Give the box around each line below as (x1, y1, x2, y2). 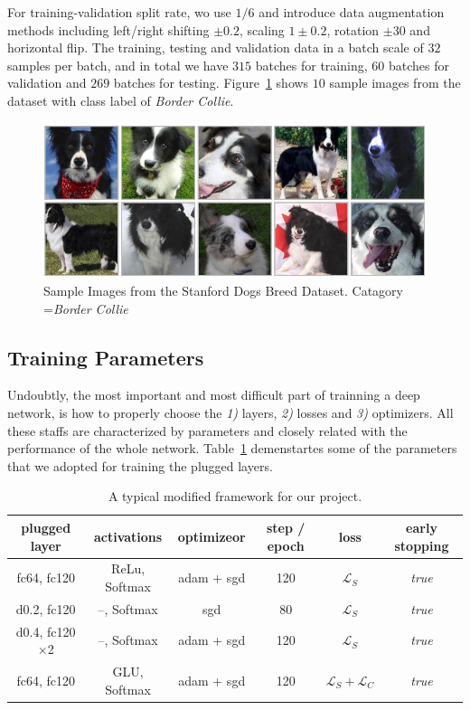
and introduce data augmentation (258, 3, 445, 21)
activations (93, 526, 163, 545)
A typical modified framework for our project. (108, 487, 362, 506)
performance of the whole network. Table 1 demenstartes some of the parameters (7, 439, 457, 458)
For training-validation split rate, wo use (7, 3, 231, 21)
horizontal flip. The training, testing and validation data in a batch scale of (7, 38, 424, 57)
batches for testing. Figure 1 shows (113, 73, 309, 92)
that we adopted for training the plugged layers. (7, 456, 273, 475)
